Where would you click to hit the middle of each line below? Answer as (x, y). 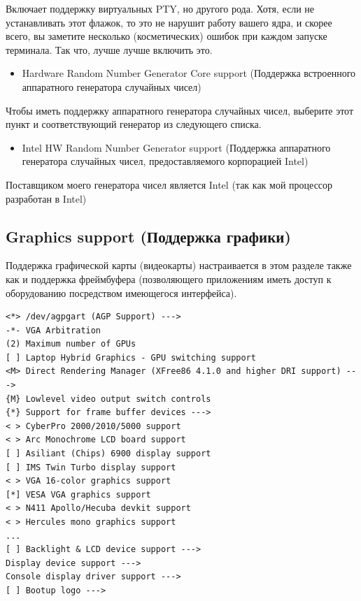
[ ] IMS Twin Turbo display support (91, 467)
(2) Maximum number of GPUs (71, 344)
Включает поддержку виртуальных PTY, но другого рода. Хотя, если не (160, 8)
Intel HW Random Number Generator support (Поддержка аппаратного (176, 147)
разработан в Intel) (46, 198)
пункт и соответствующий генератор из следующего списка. (134, 124)
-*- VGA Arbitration (54, 330)
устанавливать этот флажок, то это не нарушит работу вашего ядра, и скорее (169, 22)
